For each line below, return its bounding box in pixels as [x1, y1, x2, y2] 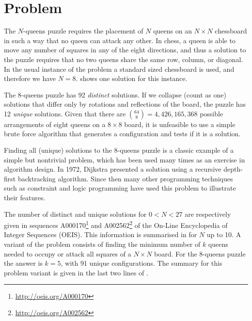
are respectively [185, 209, 231, 219]
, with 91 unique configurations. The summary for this [61, 258, 222, 268]
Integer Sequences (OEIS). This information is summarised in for [4, 229, 197, 240]
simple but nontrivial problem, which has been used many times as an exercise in [4, 154, 245, 164]
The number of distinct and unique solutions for [4, 209, 147, 219]
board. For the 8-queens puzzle [154, 248, 246, 258]
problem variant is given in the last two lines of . [4, 267, 148, 277]
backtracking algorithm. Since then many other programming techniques [17, 173, 233, 183]
